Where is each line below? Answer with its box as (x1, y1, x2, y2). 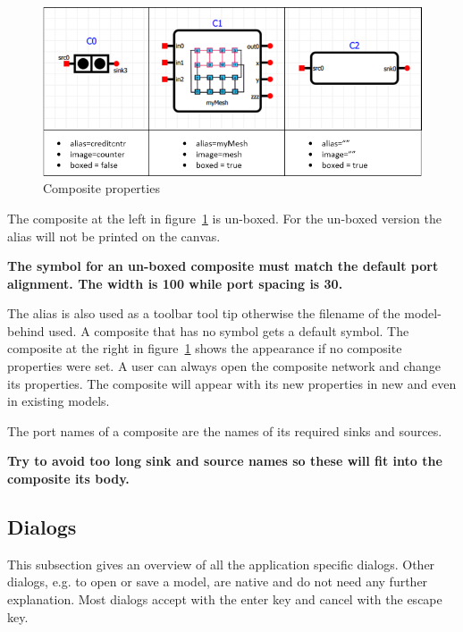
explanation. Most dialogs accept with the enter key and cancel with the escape (7, 590, 442, 609)
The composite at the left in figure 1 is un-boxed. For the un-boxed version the (7, 208, 442, 227)
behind (7, 321, 45, 340)
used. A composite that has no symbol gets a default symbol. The (48, 321, 409, 340)
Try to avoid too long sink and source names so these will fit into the (7, 451, 442, 470)
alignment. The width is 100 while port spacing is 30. (7, 274, 343, 292)
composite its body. (7, 469, 130, 488)
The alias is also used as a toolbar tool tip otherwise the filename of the (7, 304, 400, 323)
